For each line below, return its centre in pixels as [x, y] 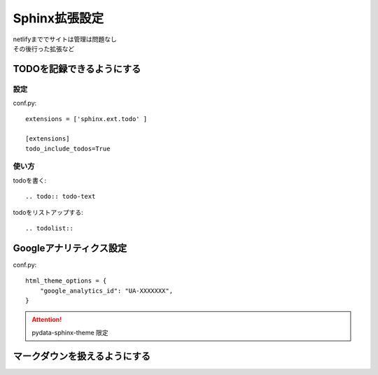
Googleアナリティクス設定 [70, 248]
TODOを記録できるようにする [77, 69]
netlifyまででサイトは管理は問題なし [65, 39]
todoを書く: [30, 180]
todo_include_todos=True [68, 148]
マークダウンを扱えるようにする [82, 356]
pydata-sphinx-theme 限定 [70, 332]
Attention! [47, 320]
